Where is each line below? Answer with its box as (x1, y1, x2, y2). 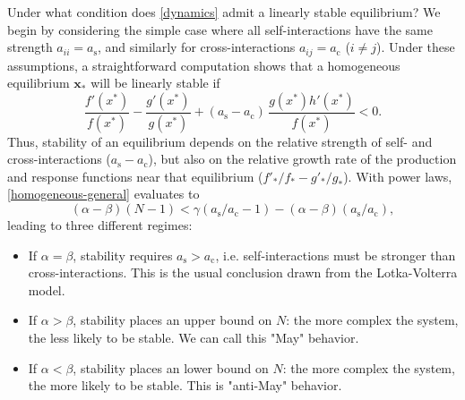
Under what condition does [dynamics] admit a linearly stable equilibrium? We (7, 3, 441, 21)
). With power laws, (343, 166, 452, 185)
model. (28, 280, 65, 299)
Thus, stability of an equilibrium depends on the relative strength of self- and (7, 132, 433, 150)
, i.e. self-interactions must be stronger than (215, 245, 456, 264)
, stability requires (73, 245, 173, 264)
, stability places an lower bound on (73, 358, 269, 377)
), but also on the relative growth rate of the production (148, 149, 457, 168)
